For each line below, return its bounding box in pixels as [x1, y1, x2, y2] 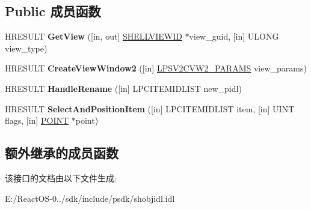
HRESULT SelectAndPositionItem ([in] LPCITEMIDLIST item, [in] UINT [5, 102, 295, 115]
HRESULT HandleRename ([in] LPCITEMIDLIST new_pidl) [5, 82, 242, 94]
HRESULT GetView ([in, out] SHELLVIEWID [5, 30, 182, 43]
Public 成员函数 [5, 2, 101, 20]
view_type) [5, 41, 48, 54]
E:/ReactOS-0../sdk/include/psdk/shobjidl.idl [5, 192, 175, 204]
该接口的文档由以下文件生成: [5, 171, 117, 184]
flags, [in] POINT [5, 114, 69, 127]
